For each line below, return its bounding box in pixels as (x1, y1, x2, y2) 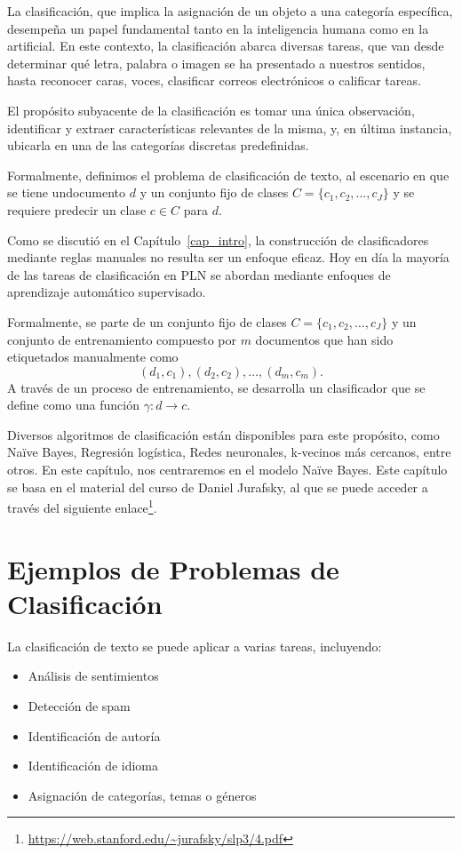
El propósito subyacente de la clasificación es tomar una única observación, (7, 100, 415, 119)
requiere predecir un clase (7, 200, 147, 219)
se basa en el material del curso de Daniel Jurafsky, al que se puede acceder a (7, 477, 428, 496)
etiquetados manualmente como (7, 347, 179, 366)
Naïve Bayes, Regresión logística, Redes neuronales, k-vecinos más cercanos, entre (7, 443, 451, 461)
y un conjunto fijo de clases (139, 183, 289, 202)
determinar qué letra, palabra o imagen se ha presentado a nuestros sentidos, (7, 53, 426, 72)
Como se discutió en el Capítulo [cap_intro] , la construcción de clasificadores (7, 230, 429, 249)
